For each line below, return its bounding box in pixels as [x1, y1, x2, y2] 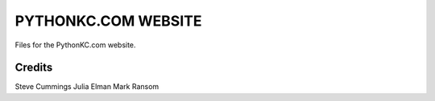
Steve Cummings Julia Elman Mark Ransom [14, 82, 159, 91]
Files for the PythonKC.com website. [14, 40, 136, 50]
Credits [14, 61, 53, 75]
